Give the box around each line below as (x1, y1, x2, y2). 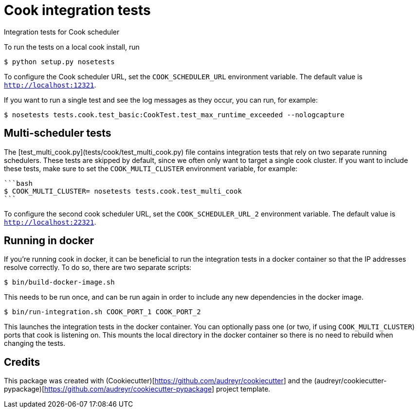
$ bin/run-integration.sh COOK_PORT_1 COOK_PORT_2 (4, 308, 201, 316)
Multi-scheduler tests (4, 127, 111, 140)
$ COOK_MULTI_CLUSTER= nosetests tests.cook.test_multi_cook (4, 187, 242, 195)
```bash (4, 179, 33, 187)
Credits (4, 356, 40, 368)
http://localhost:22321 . (4, 217, 96, 226)
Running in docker (4, 234, 94, 247)
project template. (216, 385, 271, 394)
